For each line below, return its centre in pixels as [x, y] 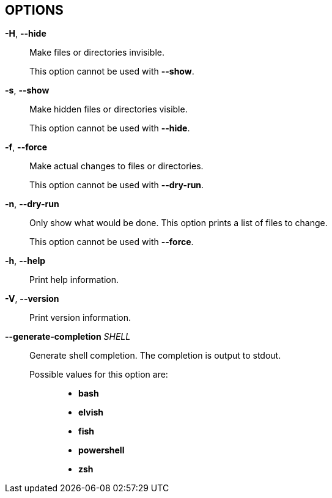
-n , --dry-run [32, 204]
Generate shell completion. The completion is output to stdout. [155, 356]
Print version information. [80, 318]
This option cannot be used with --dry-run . [117, 185]
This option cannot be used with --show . [112, 71]
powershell [101, 450]
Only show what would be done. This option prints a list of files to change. [179, 223]
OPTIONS [34, 10]
